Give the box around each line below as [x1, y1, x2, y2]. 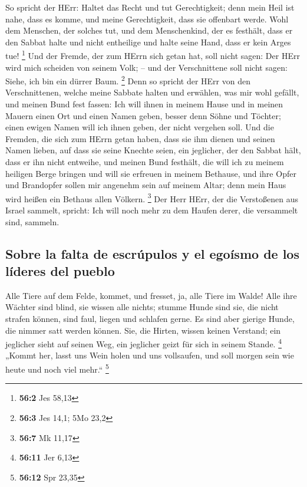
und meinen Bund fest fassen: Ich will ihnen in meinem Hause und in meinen [5, 98, 283, 110]
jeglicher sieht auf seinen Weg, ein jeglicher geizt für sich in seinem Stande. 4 [5, 336, 282, 350]
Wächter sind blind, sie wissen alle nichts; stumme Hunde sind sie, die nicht [5, 301, 279, 313]
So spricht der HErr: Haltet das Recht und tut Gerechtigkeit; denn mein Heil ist [5, 1, 295, 13]
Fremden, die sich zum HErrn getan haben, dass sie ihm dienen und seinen [5, 132, 275, 144]
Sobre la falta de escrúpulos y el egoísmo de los [5, 244, 299, 262]
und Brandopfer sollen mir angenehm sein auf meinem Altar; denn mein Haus [5, 179, 286, 191]
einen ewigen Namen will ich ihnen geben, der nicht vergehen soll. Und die [5, 121, 274, 133]
